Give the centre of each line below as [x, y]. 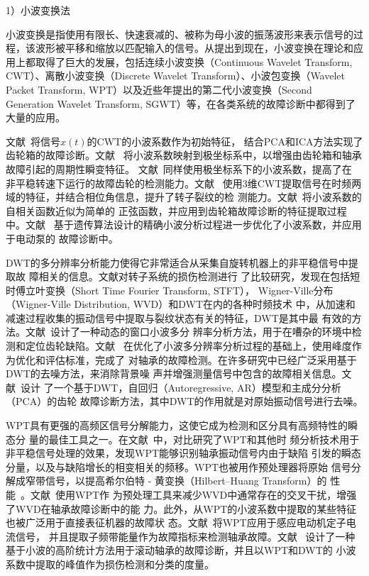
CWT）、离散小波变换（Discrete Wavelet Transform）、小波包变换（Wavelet [175, 76]
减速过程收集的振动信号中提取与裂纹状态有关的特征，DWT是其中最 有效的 [179, 317]
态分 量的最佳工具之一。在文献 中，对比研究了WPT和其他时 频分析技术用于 [183, 439]
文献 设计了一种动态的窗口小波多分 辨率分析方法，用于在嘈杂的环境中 [188, 332]
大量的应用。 [35, 117]
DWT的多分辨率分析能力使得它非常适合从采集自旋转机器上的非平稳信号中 [177, 262]
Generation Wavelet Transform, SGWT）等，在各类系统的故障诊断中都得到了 [181, 103]
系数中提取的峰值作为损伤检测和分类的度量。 [110, 564]
